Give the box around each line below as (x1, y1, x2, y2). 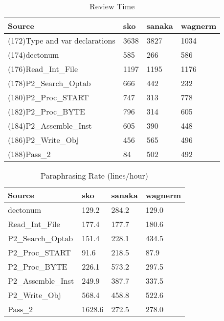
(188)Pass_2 (8, 148, 51, 160)
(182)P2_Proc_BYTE (8, 106, 85, 117)
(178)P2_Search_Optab (8, 77, 91, 89)
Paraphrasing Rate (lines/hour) (41, 170, 149, 181)
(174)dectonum (8, 49, 59, 60)
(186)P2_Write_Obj (8, 134, 79, 145)
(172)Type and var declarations (8, 35, 115, 46)
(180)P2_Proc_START (8, 92, 89, 103)
